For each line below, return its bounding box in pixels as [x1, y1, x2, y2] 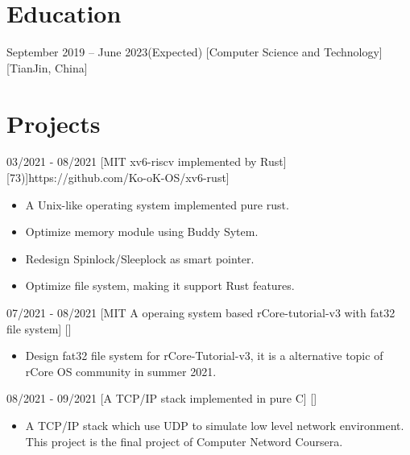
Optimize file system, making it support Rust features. [25, 277, 295, 294]
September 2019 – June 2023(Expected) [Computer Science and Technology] [6, 43, 383, 60]
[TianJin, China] [6, 59, 88, 76]
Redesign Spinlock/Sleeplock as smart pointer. [25, 250, 255, 267]
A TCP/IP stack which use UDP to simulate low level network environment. [25, 416, 404, 433]
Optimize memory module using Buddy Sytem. [25, 223, 259, 240]
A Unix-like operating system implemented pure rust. [25, 196, 289, 213]
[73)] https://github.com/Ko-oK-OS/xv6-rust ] [6, 169, 230, 186]
